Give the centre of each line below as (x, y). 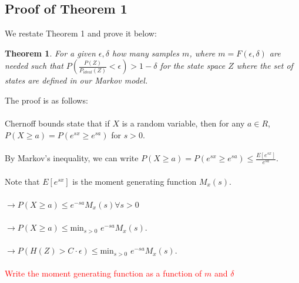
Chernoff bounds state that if (57, 123)
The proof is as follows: (46, 100)
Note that (22, 181)
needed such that (34, 66)
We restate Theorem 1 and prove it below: (81, 33)
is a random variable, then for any (183, 123)
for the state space (193, 66)
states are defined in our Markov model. (76, 80)
